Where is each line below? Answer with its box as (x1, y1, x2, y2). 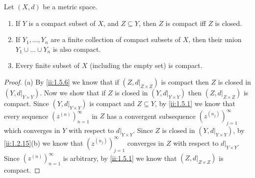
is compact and (89, 98, 135, 108)
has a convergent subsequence (106, 111, 196, 121)
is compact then (161, 76, 209, 87)
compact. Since (4, 98, 49, 108)
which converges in (4, 125, 60, 135)
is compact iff (165, 18, 206, 28)
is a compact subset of (28, 18, 96, 28)
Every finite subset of (15, 60, 80, 70)
